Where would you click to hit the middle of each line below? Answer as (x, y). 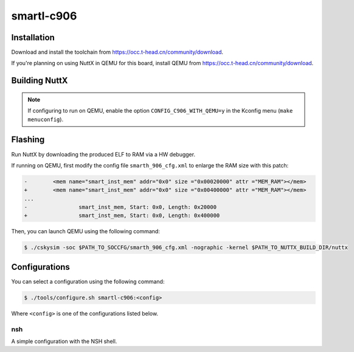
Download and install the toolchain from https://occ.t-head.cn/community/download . (117, 52)
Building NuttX (40, 81)
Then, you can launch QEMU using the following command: (86, 231)
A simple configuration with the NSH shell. (64, 342)
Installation (33, 37)
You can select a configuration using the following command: (88, 281)
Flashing (28, 140)
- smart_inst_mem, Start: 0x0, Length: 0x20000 (120, 207)
